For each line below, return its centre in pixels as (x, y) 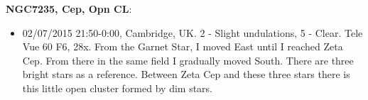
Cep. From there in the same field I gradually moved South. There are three (188, 60)
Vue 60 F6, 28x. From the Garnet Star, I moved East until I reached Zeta (183, 46)
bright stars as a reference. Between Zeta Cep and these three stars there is (186, 74)
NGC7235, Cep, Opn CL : (69, 9)
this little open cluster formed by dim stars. (117, 88)
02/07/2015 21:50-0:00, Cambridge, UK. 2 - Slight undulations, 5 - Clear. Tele (193, 32)
